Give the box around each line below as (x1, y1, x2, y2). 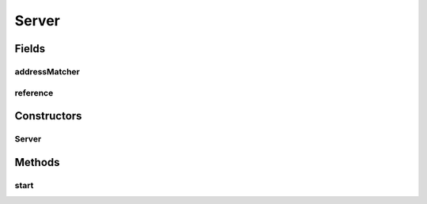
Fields (14, 42, 46, 55)
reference (14, 87, 54, 98)
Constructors (14, 109, 82, 123)
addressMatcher (14, 66, 81, 77)
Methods (14, 155, 60, 169)
